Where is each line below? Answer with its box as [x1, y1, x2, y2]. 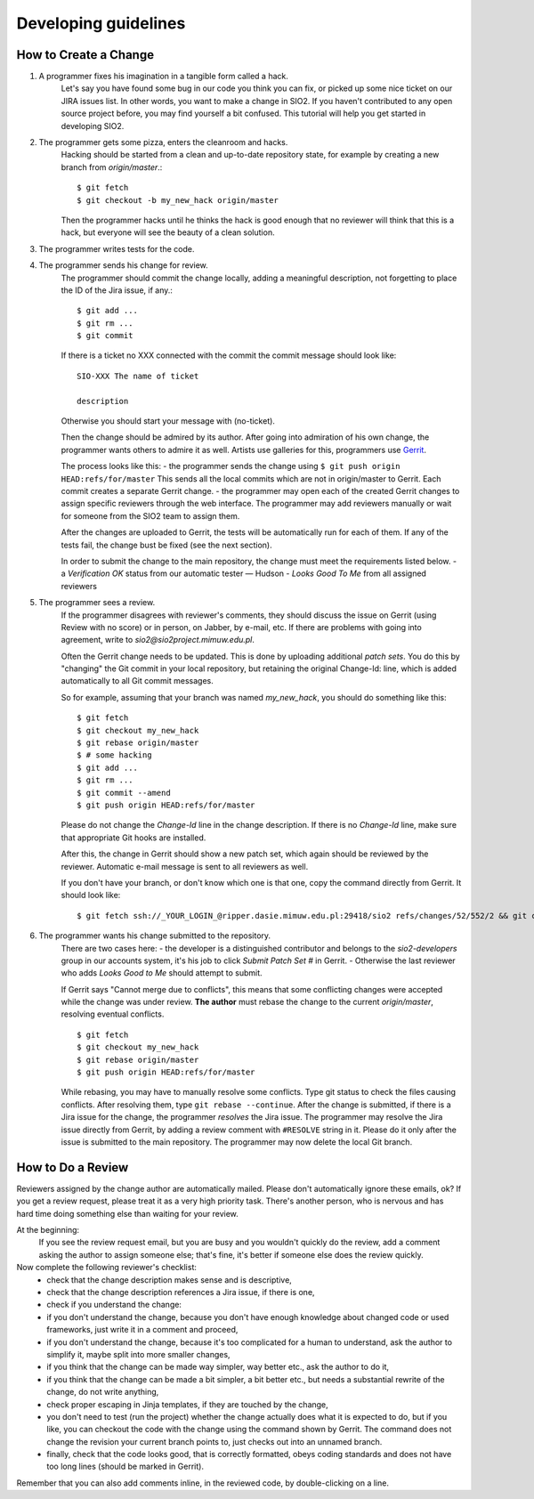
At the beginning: [16, 1225, 80, 1236]
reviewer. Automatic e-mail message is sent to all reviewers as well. [61, 861, 309, 871]
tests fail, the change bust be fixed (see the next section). [61, 539, 272, 550]
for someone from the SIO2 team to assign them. [61, 510, 240, 521]
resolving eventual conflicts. [61, 1009, 165, 1019]
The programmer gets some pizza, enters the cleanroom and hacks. [38, 137, 288, 148]
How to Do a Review [16, 1160, 129, 1175]
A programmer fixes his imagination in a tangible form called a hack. [38, 71, 288, 82]
